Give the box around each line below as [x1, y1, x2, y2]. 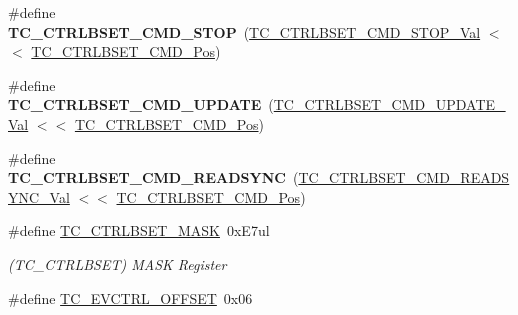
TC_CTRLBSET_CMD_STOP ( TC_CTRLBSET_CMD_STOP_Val [8, 21, 481, 42]
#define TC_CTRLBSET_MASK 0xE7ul [8, 220, 270, 241]
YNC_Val [8, 186, 70, 207]
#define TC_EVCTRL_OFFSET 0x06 [8, 287, 253, 308]
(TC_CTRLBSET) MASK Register [8, 253, 227, 274]
